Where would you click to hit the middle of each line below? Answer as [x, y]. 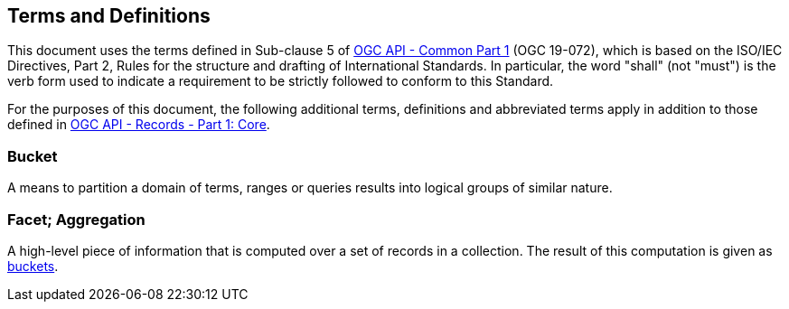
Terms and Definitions [109, 16]
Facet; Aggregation [76, 219]
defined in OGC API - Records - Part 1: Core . [139, 125]
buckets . [33, 266]
